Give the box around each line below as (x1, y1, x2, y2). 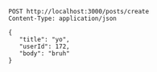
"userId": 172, (19, 42, 70, 50)
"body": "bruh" (19, 50, 70, 58)
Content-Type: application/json (8, 14, 117, 22)
